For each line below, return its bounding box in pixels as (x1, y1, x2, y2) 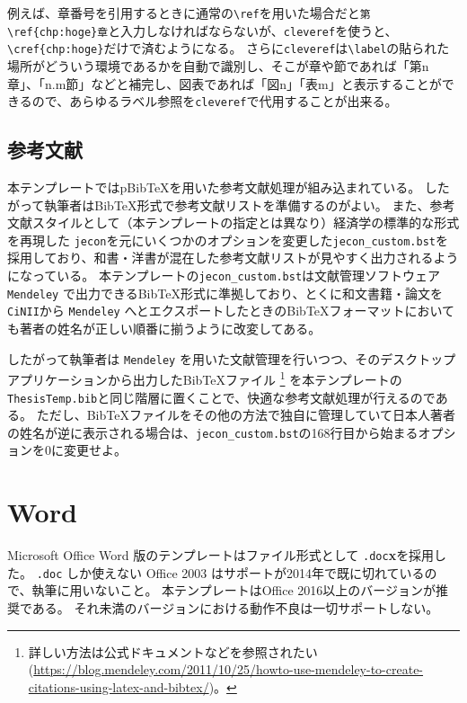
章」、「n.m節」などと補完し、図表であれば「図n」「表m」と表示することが (7, 74, 442, 93)
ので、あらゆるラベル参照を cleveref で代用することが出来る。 (31, 92, 398, 111)
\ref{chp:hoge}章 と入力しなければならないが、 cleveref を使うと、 (7, 21, 398, 40)
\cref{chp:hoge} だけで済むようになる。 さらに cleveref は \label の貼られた (7, 39, 450, 58)
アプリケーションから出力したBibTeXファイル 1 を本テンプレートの (7, 368, 402, 388)
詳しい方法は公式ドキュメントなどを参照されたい (28, 642, 318, 661)
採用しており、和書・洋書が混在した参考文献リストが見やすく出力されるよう (7, 248, 459, 267)
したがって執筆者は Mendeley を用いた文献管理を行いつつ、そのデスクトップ (7, 349, 456, 368)
